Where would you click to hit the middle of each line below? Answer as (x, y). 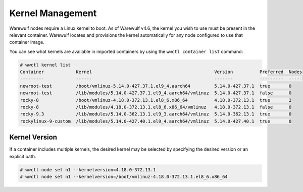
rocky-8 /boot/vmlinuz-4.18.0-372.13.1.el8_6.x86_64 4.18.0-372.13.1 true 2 (156, 100)
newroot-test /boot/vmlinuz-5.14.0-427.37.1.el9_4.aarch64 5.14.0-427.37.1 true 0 (156, 86)
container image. (27, 42)
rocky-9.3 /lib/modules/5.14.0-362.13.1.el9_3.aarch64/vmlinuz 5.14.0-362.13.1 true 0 (156, 114)
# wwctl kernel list (45, 65)
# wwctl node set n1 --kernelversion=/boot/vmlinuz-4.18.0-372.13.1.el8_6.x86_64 (124, 177)
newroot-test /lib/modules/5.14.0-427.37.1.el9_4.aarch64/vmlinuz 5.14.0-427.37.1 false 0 (156, 93)
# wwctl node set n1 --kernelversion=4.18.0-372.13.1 (88, 170)
